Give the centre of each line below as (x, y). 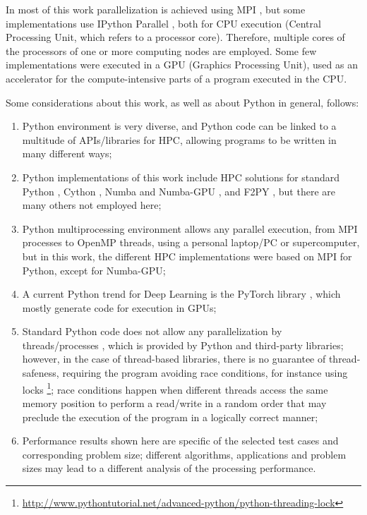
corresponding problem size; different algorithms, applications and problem (184, 454)
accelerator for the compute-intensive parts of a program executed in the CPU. (176, 78)
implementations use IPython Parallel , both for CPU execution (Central (163, 23)
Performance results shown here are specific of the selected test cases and (180, 441)
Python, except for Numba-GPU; (94, 270)
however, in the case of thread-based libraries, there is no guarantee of (174, 359)
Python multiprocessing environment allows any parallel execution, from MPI (190, 228)
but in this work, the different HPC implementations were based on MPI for (187, 256)
